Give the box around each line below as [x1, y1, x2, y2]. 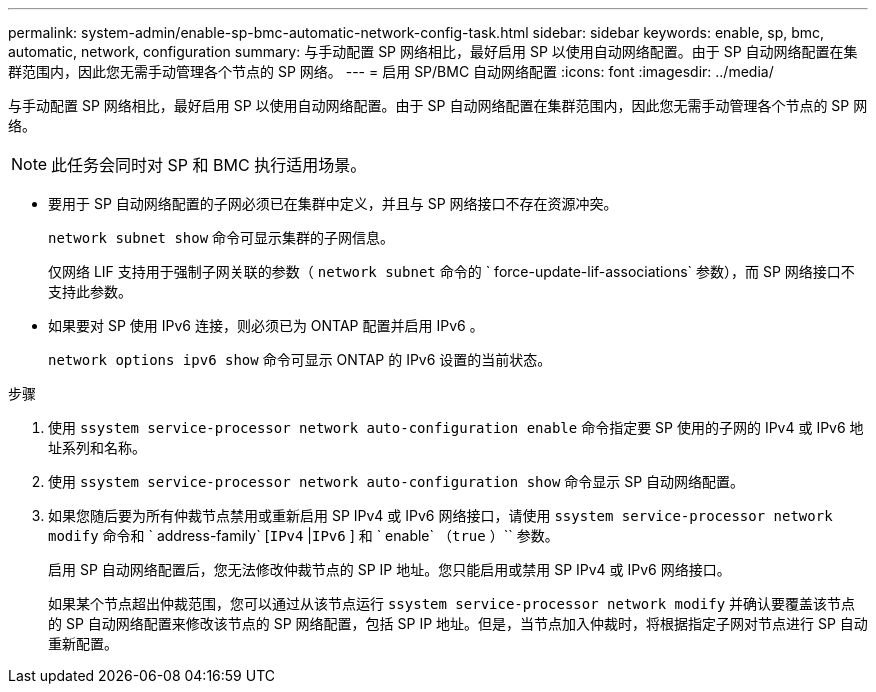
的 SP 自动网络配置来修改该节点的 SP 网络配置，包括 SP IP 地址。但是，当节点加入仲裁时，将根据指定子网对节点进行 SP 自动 [48, 615, 868, 632]
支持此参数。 [48, 283, 132, 300]
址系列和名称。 [48, 439, 146, 456]
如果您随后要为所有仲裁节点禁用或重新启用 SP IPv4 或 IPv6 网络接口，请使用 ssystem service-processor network [48, 507, 833, 524]
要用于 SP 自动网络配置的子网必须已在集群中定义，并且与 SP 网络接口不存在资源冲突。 [48, 195, 618, 212]
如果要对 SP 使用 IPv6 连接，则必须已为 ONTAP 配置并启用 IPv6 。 [48, 317, 484, 334]
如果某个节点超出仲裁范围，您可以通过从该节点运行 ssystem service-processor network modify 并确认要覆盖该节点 [48, 595, 856, 612]
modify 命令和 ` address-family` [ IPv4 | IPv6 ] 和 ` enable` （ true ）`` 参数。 [48, 527, 559, 544]
